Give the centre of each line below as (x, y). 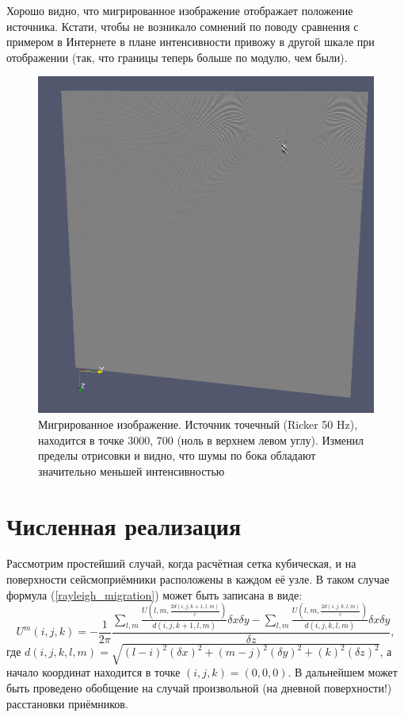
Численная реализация (124, 525)
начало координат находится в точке (93, 672)
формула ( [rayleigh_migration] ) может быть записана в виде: (154, 594)
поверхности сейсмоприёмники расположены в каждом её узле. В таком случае (198, 579)
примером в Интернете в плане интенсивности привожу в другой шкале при (191, 42)
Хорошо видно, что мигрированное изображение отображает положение (180, 10)
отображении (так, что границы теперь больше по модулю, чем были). (177, 57)
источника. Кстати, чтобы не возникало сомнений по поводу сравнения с (183, 26)
